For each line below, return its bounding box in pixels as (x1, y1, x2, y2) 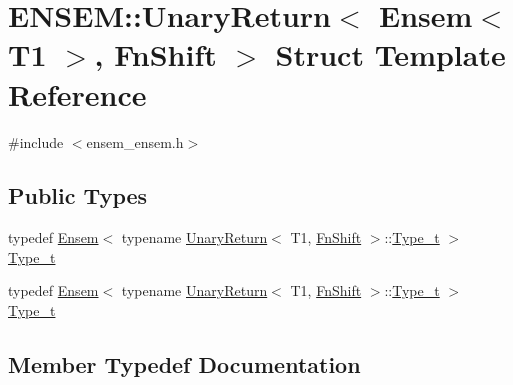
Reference (8, 73, 147, 114)
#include (8, 131, 64, 152)
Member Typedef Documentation (8, 349, 361, 380)
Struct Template (275, 34, 506, 75)
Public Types (8, 180, 148, 211)
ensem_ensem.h (86, 131, 184, 152)
